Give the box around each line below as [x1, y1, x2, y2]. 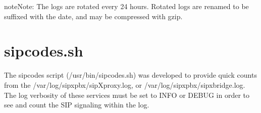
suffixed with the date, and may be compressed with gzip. [4, 11, 183, 21]
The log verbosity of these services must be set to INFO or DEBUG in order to [4, 89, 250, 100]
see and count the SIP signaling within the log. [4, 99, 149, 110]
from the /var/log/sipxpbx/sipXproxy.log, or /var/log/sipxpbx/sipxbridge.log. [4, 79, 245, 90]
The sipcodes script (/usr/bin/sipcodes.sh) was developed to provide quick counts [4, 70, 257, 80]
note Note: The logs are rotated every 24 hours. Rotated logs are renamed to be [4, 1, 249, 11]
